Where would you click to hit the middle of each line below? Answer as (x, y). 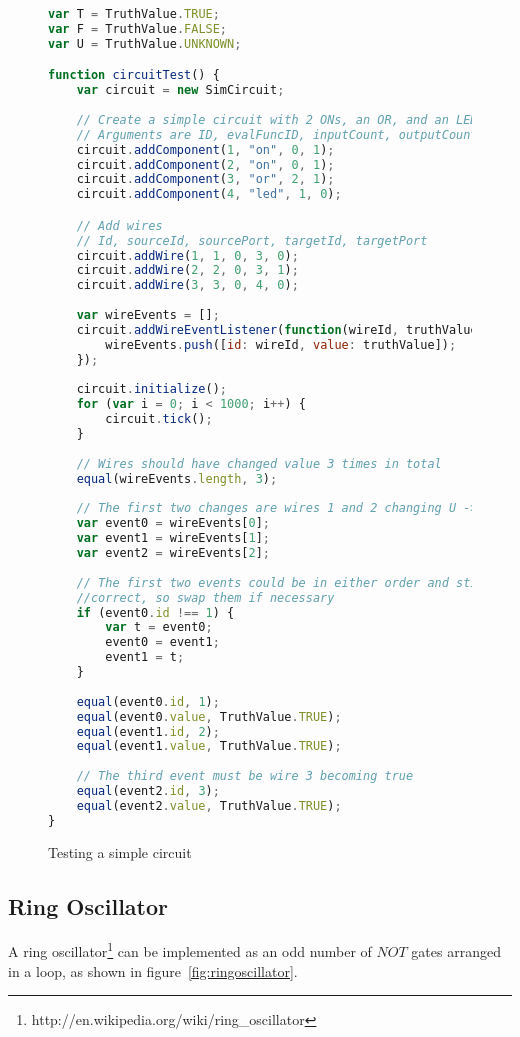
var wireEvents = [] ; (148, 315)
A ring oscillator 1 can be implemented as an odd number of (190, 950)
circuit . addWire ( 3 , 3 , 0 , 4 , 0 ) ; (187, 285)
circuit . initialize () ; (152, 389)
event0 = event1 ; (162, 642)
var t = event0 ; (159, 627)
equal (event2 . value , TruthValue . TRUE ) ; (209, 805)
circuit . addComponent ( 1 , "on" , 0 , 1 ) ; (205, 149)
